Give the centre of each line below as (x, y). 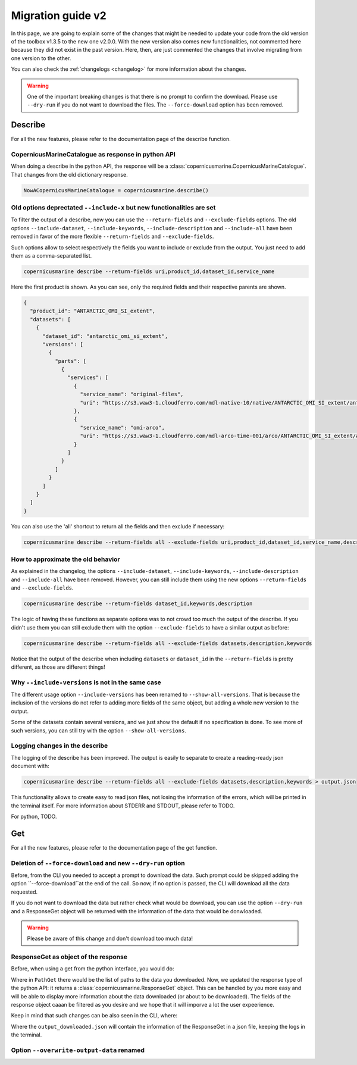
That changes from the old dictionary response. (69, 174)
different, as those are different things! (58, 667)
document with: (30, 766)
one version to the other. (41, 58)
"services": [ (88, 378)
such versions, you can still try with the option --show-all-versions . (99, 730)
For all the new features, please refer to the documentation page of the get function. (114, 847)
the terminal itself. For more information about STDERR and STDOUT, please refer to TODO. (123, 806)
